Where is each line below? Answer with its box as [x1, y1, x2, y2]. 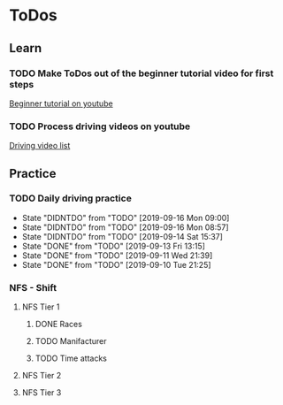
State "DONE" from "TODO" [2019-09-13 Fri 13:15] [21, 241, 206, 251]
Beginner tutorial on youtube [9, 98, 113, 109]
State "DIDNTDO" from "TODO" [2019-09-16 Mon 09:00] [21, 212, 230, 223]
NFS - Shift [9, 281, 57, 294]
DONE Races [34, 319, 82, 330]
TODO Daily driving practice [9, 192, 133, 204]
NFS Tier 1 [21, 302, 60, 312]
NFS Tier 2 [21, 371, 62, 381]
